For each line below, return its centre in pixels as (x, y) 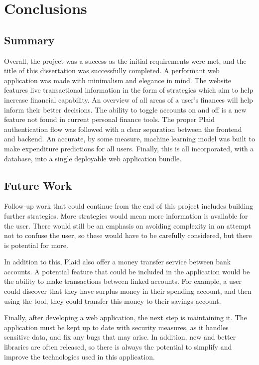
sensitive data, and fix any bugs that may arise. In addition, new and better (120, 337)
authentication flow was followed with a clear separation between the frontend (123, 129)
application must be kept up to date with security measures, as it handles (116, 327)
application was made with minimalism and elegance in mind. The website (118, 80)
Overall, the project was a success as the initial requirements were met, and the (125, 61)
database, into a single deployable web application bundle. (93, 158)
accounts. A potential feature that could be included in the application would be (127, 271)
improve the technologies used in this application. (79, 356)
